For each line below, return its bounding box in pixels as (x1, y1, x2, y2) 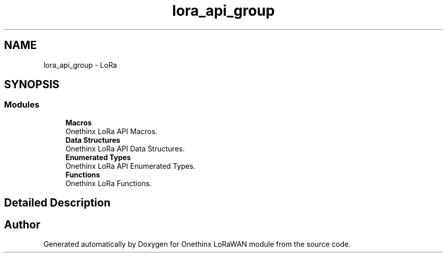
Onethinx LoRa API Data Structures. (65, 144, 185, 153)
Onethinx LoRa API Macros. (65, 126, 158, 136)
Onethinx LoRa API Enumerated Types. (65, 161, 195, 170)
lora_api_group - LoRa (43, 60, 117, 69)
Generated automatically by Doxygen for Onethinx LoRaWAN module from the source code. (43, 240, 351, 249)
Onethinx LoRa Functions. (65, 178, 152, 188)
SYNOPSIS (4, 78, 60, 91)
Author (4, 218, 40, 231)
